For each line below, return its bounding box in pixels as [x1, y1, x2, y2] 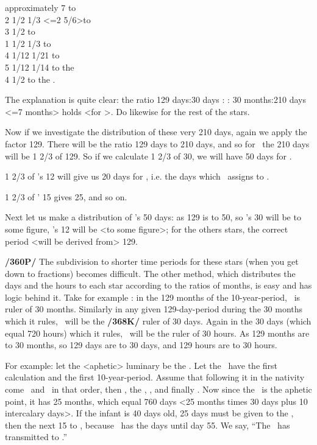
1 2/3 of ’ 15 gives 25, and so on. [5, 190, 127, 203]
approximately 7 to [5, 1, 76, 13]
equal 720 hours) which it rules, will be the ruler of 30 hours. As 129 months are [5, 326, 310, 339]
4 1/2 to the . [5, 72, 55, 85]
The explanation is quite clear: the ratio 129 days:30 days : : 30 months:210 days [5, 93, 306, 106]
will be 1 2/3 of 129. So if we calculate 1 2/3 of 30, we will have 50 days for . [5, 149, 292, 162]
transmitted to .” [5, 430, 68, 443]
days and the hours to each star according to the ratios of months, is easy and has [5, 279, 312, 292]
